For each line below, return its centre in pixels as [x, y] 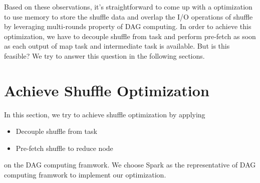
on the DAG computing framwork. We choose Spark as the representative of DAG [130, 165]
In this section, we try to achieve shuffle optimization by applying [105, 114]
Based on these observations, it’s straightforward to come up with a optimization [128, 7]
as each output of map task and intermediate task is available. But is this [117, 46]
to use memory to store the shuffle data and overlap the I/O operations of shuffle [128, 16]
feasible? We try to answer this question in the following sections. [104, 55]
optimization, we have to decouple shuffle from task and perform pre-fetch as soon [130, 36]
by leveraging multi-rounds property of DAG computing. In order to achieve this [128, 26]
